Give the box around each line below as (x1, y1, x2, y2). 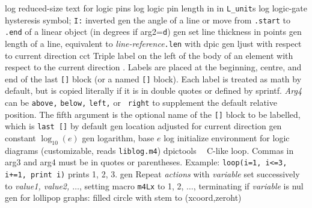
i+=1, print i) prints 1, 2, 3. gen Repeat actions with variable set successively (5, 168, 300, 180)
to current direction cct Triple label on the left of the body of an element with (5, 49, 293, 61)
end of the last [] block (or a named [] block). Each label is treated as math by (5, 72, 302, 85)
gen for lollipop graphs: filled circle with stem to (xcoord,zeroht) (5, 191, 242, 204)
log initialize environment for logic (164, 132, 290, 144)
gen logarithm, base (82, 132, 154, 144)
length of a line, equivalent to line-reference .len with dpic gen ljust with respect (5, 37, 302, 49)
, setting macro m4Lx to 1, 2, (79, 179, 184, 192)
